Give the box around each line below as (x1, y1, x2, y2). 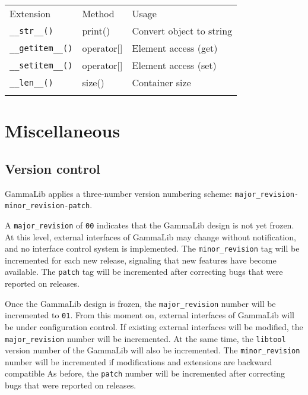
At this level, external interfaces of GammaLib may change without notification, (5, 230, 296, 243)
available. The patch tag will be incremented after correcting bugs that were (5, 265, 283, 278)
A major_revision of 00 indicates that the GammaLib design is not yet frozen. (5, 218, 294, 231)
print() (82, 24, 110, 37)
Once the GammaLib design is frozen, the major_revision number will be (5, 297, 276, 309)
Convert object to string (132, 24, 233, 37)
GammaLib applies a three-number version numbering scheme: (5, 187, 232, 199)
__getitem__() (9, 43, 73, 53)
